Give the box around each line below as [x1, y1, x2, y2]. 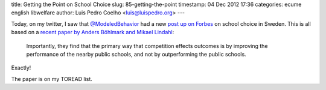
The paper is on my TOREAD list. [11, 75, 93, 82]
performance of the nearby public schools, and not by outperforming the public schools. [26, 50, 247, 58]
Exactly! [11, 64, 31, 71]
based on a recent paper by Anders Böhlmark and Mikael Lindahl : [11, 29, 174, 36]
